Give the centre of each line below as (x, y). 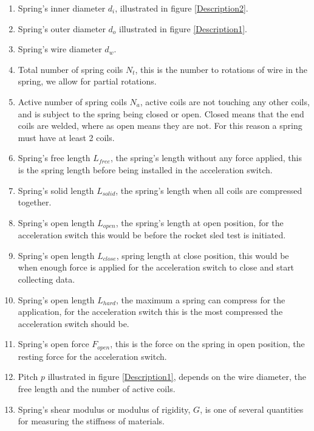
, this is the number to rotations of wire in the (221, 69)
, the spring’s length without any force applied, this (206, 158)
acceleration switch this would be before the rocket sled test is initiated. (152, 235)
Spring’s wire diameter (60, 49)
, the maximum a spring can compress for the (200, 299)
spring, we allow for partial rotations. (87, 81)
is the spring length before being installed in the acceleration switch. (145, 169)
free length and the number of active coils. (97, 388)
